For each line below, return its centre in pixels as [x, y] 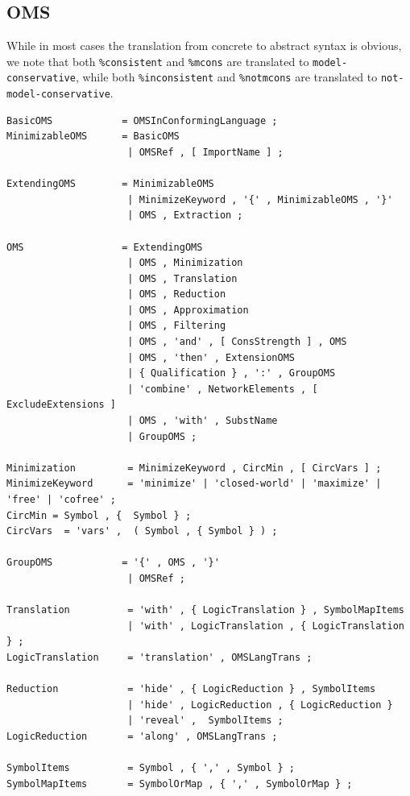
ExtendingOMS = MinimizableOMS [110, 184]
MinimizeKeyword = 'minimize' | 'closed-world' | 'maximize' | [194, 484]
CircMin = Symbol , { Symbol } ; [99, 515]
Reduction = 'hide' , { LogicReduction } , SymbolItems [191, 689]
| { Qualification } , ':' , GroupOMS [232, 373]
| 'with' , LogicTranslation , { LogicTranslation [266, 626]
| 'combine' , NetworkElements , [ [223, 389]
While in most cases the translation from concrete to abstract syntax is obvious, [204, 46]
